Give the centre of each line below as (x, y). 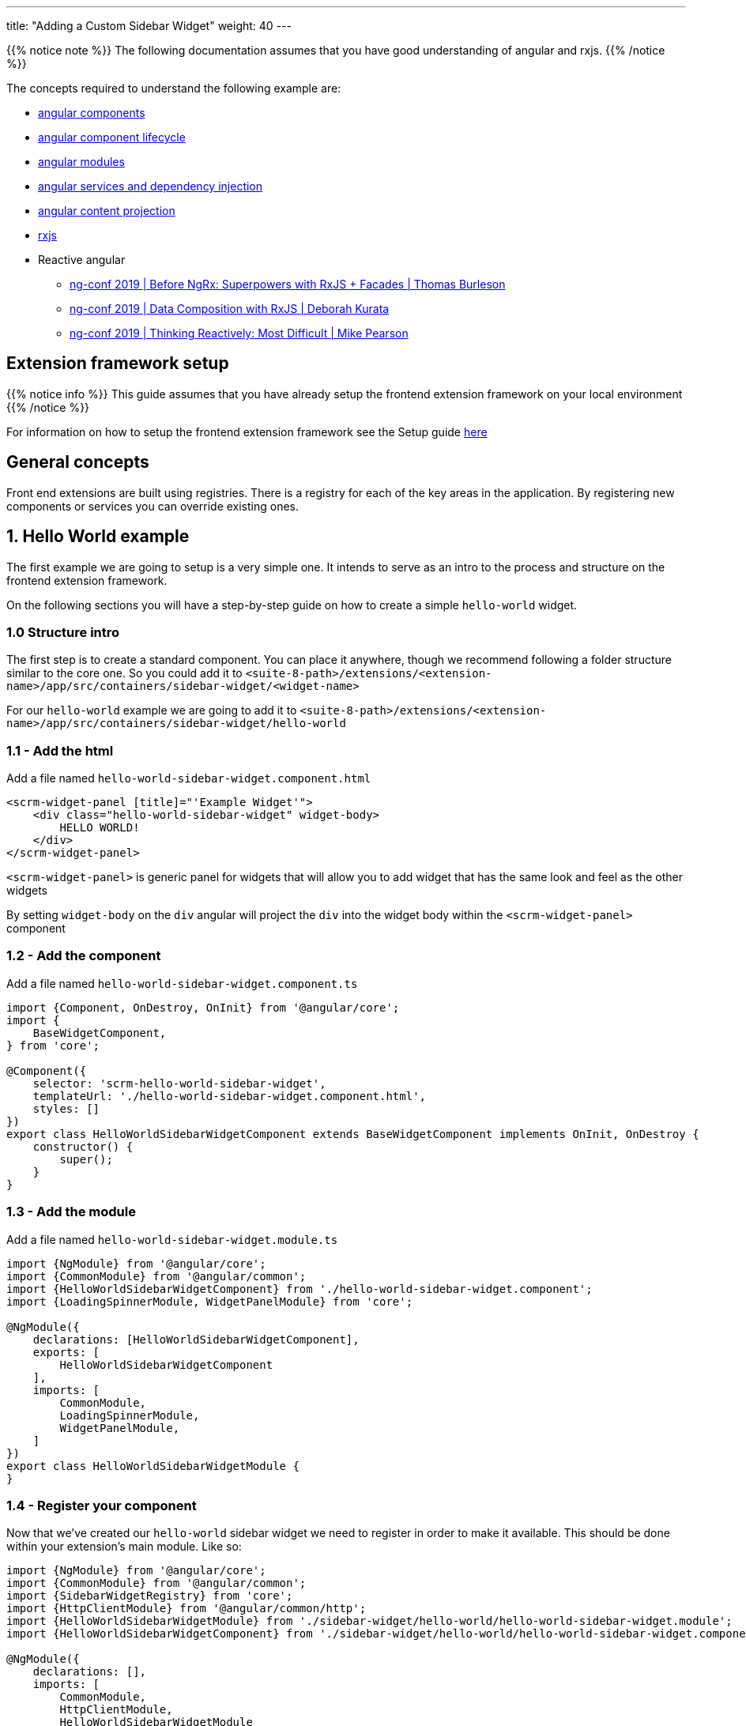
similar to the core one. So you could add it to (124, 673)
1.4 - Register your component (102, 1505)
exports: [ (66, 1352)
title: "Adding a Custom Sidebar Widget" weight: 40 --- (149, 26)
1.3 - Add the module (71, 1212)
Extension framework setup (118, 364)
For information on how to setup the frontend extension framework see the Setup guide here (247, 431)
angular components (92, 113)
